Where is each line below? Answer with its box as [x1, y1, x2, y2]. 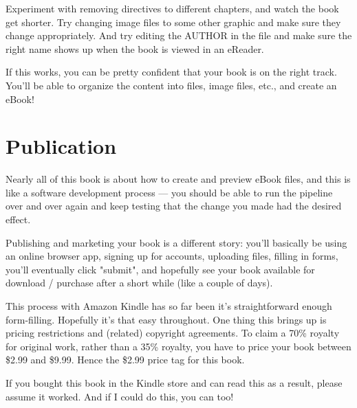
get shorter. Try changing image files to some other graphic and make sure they [6, 14, 341, 29]
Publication [6, 132, 117, 160]
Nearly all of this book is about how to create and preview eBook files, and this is [6, 172, 351, 186]
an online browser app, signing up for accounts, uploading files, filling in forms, [6, 249, 338, 263]
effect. [6, 212, 31, 227]
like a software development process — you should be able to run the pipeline [6, 185, 333, 199]
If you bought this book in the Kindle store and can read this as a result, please [6, 376, 343, 389]
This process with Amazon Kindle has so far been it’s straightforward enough [6, 299, 332, 313]
